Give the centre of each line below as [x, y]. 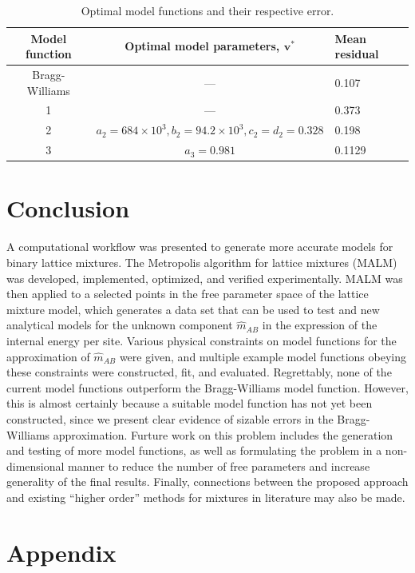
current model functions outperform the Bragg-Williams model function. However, [207, 387]
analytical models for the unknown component [120, 325]
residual [357, 54]
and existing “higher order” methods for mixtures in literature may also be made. [206, 497]
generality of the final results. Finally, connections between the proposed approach [207, 481]
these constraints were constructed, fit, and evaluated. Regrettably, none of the [199, 372]
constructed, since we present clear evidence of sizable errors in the [170, 418]
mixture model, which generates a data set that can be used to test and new [193, 309]
